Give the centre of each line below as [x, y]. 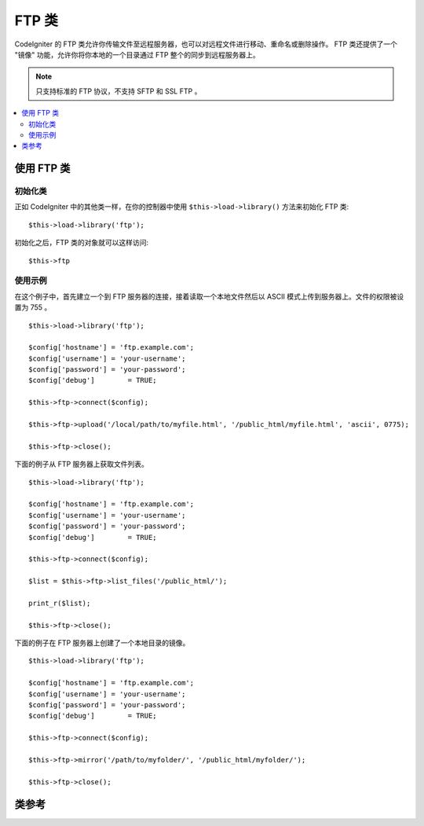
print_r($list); [60, 603]
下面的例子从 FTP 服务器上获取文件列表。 [82, 464]
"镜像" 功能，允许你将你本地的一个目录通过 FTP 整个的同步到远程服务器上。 [137, 54]
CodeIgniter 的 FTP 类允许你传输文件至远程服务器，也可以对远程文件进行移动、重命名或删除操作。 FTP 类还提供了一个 [206, 44]
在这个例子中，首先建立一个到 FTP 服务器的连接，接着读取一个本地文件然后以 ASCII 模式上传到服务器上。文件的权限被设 [209, 296]
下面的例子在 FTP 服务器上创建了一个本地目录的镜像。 [102, 643]
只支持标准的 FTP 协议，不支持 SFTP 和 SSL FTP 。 [119, 91]
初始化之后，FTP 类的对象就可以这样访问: [82, 243]
